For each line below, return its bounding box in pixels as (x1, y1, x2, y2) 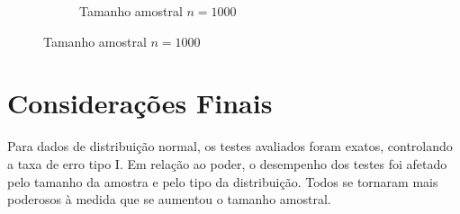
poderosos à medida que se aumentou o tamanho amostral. (7, 190, 331, 209)
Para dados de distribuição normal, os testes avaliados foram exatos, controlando (7, 137, 453, 156)
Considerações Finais (7, 85, 273, 121)
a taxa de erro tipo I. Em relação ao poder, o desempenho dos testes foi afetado (7, 154, 447, 173)
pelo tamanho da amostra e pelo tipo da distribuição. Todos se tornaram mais (7, 172, 438, 191)
